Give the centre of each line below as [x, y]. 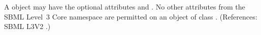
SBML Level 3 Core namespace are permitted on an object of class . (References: [131, 16]
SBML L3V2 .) [27, 26]
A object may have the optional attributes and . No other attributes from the [125, 6]
